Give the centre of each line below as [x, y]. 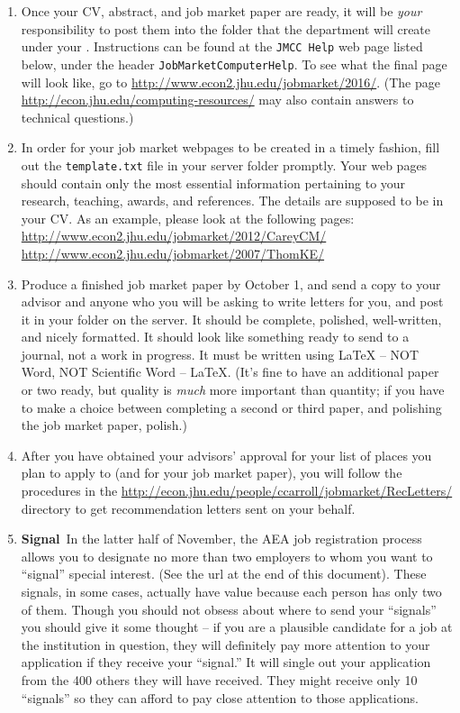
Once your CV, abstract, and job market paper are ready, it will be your [221, 11]
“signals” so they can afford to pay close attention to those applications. [220, 697]
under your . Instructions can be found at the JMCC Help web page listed [222, 46]
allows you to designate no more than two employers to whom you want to [227, 556]
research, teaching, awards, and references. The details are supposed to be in [232, 201]
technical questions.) [77, 117]
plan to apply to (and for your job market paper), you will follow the [212, 473]
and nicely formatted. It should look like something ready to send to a [215, 337]
